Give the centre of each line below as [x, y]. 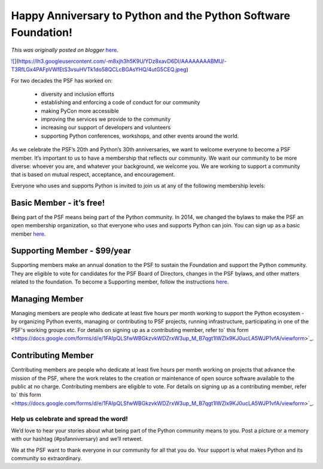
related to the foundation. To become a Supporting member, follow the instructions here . [120, 282]
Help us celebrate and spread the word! [69, 419]
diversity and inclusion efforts [78, 94]
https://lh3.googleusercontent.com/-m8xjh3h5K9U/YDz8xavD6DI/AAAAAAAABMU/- [123, 61]
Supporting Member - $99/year [71, 251]
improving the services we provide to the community [106, 119]
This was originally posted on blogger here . [65, 50]
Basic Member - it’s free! [58, 202]
